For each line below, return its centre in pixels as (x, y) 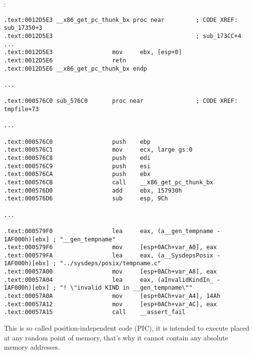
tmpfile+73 (21, 109)
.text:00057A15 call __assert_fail (95, 312)
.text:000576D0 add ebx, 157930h (93, 190)
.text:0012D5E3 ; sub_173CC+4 (123, 36)
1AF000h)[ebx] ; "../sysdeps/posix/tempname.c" (83, 264)
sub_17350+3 (23, 28)
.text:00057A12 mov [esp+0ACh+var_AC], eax (110, 304)
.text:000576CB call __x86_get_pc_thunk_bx (109, 182)
